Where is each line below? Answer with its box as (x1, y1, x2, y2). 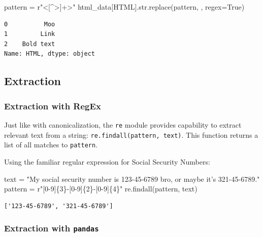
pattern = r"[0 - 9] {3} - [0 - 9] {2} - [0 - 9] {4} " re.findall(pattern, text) (4, 183, 198, 194)
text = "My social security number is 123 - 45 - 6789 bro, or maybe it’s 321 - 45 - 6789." (4, 173, 260, 184)
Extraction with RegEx (4, 99, 101, 112)
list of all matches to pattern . (4, 139, 98, 150)
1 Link (4, 30, 55, 38)
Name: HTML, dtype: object (4, 50, 95, 58)
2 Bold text (4, 40, 55, 48)
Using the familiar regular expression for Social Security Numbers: (4, 156, 210, 167)
